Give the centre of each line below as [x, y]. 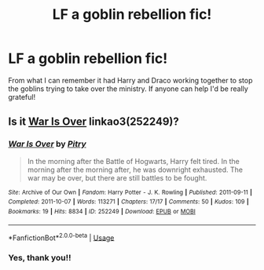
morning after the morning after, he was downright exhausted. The [135, 170]
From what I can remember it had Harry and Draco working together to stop [130, 80]
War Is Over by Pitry [47, 144]
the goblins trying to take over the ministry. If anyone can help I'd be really [128, 89]
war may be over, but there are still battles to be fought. [117, 177]
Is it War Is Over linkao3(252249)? [93, 122]
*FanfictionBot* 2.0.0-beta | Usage [61, 237]
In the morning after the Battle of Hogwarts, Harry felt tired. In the [133, 161]
